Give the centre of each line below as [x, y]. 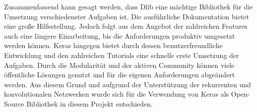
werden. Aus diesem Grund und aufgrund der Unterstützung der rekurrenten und [128, 84]
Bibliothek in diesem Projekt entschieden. [90, 103]
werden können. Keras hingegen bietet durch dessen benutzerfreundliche [113, 45]
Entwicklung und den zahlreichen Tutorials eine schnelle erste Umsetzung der [122, 55]
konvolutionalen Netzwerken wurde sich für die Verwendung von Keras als [117, 94]
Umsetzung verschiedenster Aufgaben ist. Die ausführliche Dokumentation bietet [127, 16]
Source [14, 103]
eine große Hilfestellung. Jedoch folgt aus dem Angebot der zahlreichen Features [126, 26]
